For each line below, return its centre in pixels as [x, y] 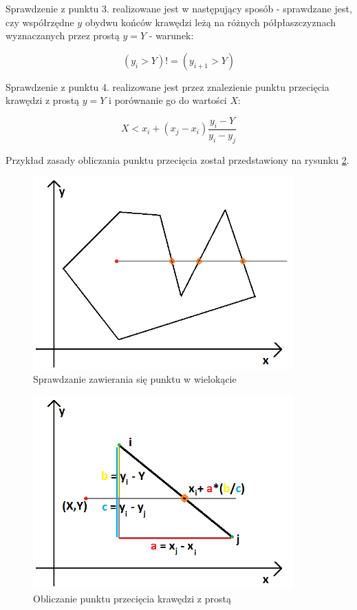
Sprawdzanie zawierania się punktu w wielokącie [135, 379]
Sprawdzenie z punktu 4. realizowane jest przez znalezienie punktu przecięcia [167, 86]
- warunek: [171, 35]
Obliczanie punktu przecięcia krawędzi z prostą [132, 599]
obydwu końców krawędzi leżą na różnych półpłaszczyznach [210, 22]
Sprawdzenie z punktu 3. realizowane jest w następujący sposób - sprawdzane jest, [179, 8]
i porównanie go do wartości [168, 100]
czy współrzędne [40, 22]
